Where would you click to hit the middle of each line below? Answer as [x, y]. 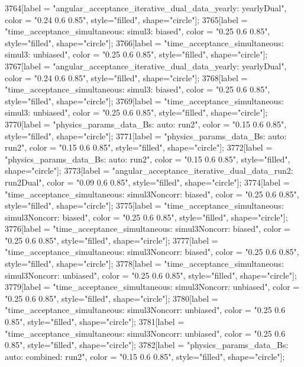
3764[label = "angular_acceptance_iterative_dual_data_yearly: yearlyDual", [146, 8]
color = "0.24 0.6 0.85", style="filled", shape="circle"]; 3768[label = [126, 77]
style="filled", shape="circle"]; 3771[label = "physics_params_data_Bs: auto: [146, 135]
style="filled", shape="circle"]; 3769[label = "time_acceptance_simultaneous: [144, 100]
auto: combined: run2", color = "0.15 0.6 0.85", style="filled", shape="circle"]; [145, 356]
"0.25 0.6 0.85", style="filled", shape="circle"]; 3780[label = [111, 298]
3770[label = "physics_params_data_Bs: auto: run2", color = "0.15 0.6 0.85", [146, 124]
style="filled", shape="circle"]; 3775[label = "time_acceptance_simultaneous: [144, 205]
